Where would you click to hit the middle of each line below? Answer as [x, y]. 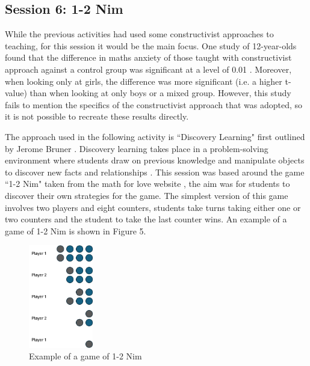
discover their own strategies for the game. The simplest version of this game [147, 195]
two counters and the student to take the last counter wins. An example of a [146, 219]
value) [16, 93]
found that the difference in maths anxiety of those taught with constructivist [148, 57]
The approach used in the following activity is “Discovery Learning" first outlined [155, 136]
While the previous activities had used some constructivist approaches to [139, 34]
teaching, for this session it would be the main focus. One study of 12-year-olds [151, 45]
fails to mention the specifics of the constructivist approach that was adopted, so [154, 104]
